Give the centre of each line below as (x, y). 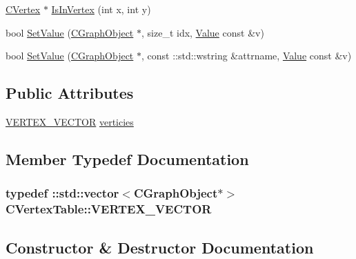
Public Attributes (70, 93)
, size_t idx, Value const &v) (202, 32)
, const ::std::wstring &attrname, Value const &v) (246, 56)
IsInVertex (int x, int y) (101, 9)
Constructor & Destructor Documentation (160, 247)
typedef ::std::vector (62, 193)
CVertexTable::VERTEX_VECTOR (109, 209)
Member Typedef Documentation (127, 159)
